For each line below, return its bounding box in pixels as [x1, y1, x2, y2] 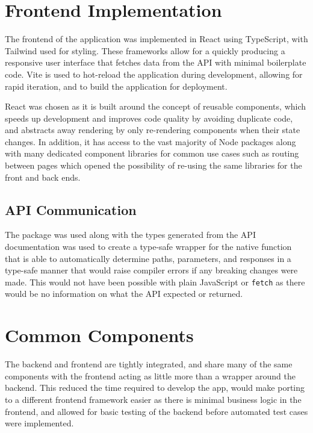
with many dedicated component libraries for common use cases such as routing [5, 147, 299, 160]
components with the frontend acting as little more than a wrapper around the [5, 369, 296, 382]
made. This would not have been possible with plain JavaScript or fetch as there [5, 275, 305, 288]
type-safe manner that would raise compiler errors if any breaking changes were [5, 264, 298, 276]
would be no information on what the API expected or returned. [5, 287, 243, 300]
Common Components [5, 323, 194, 347]
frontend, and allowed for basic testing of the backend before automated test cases [5, 405, 308, 417]
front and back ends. [5, 170, 81, 183]
